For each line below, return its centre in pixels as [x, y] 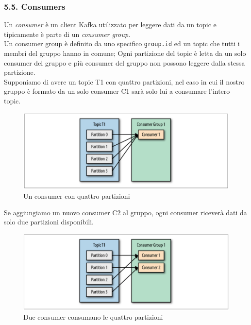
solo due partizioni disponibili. [49, 222]
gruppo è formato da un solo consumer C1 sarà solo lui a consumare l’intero [117, 91]
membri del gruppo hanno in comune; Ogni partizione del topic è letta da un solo [125, 53]
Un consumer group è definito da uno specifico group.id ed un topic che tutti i [122, 43]
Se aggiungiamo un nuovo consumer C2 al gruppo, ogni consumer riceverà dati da [125, 212]
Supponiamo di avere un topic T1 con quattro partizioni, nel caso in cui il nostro [124, 81]
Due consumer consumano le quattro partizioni [93, 317]
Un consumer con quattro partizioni [77, 196]
